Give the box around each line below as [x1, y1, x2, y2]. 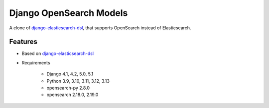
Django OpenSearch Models [9, 7, 128, 18]
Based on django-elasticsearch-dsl [21, 51, 94, 56]
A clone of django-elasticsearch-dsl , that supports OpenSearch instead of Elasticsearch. [9, 25, 191, 31]
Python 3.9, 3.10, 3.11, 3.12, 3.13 [46, 78, 110, 84]
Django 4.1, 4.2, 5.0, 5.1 [46, 71, 94, 77]
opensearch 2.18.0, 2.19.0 [46, 92, 99, 98]
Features [9, 38, 37, 46]
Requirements [21, 59, 50, 65]
